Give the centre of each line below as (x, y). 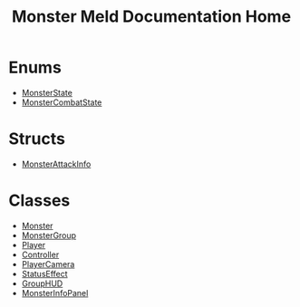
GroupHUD (42, 283)
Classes (39, 201)
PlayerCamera (48, 264)
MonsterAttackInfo (56, 164)
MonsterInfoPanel (55, 293)
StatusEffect (45, 273)
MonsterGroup (49, 235)
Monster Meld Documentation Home (151, 17)
